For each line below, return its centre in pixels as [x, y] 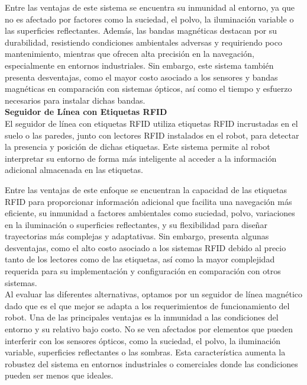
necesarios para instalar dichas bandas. [75, 100]
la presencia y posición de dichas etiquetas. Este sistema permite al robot [138, 147]
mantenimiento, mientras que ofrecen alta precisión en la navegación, [130, 54]
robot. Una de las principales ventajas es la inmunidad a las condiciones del [142, 317]
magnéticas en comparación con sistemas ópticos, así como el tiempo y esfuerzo [148, 89]
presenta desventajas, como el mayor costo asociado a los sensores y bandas [141, 77]
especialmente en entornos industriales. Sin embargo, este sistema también [139, 65]
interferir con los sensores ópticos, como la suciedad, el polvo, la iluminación [143, 340]
